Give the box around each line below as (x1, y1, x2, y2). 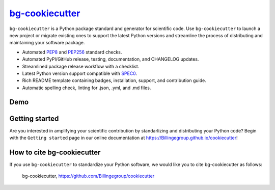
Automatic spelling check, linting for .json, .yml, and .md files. (22, 85, 151, 91)
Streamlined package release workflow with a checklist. (22, 63, 140, 69)
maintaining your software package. (9, 40, 85, 46)
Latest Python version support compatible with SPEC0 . (22, 70, 137, 76)
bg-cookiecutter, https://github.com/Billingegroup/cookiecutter (22, 173, 155, 179)
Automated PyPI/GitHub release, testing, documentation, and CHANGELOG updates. (22, 56, 199, 62)
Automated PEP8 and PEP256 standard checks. (22, 49, 122, 55)
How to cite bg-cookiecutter (9, 148, 101, 156)
